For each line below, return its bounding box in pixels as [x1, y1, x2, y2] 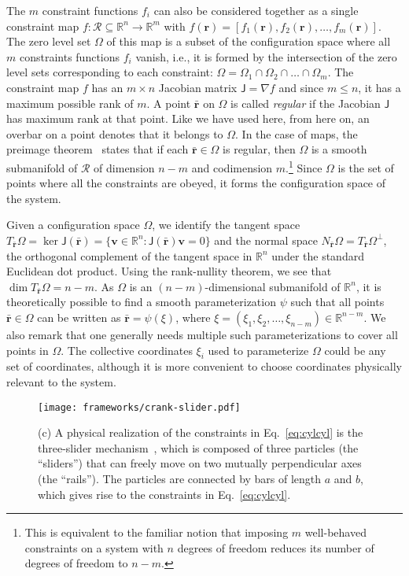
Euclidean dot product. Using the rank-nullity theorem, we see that [6, 263, 332, 279]
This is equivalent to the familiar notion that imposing [24, 524, 289, 541]
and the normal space [214, 231, 318, 248]
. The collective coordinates [61, 342, 193, 358]
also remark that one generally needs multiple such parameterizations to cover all [6, 326, 398, 342]
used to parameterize [208, 342, 309, 358]
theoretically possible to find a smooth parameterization [6, 294, 276, 310]
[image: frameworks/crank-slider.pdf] [38, 401, 241, 413]
